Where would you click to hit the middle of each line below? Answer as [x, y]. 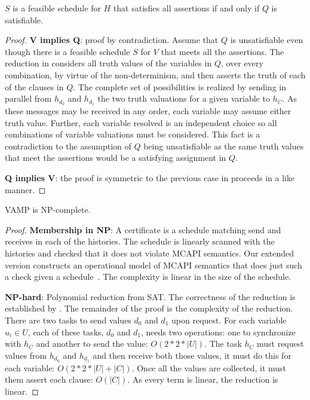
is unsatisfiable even [267, 40]
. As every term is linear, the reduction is [203, 379]
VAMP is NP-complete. [48, 210]
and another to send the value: [92, 343]
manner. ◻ [25, 189]
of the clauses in [34, 86]
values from [26, 355]
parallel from [28, 98]
